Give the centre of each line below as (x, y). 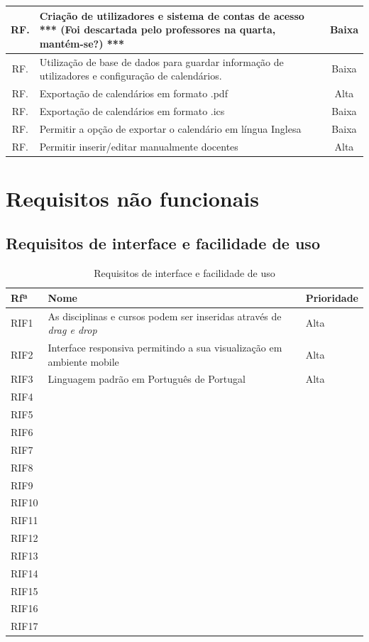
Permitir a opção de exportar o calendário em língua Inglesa (170, 128)
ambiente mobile (83, 361)
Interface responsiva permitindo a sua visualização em (165, 348)
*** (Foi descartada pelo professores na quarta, (158, 29)
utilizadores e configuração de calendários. (131, 76)
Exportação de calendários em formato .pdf (133, 93)
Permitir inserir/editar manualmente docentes (139, 146)
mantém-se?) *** (82, 43)
